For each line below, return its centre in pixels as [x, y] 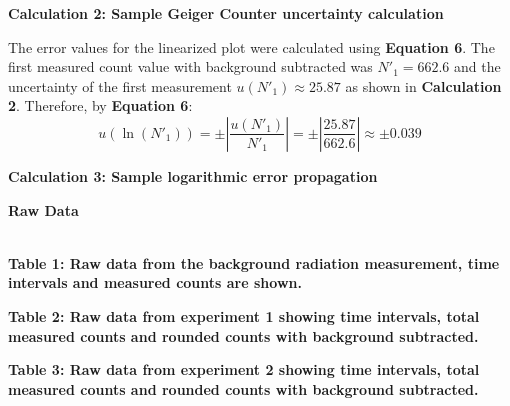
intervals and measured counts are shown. [155, 282]
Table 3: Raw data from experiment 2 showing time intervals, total [244, 369]
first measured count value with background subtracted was [190, 66]
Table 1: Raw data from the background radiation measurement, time [254, 262]
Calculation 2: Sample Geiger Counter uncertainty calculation [226, 13]
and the [477, 66]
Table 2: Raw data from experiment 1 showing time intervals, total [244, 315]
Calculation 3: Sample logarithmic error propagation [193, 175]
